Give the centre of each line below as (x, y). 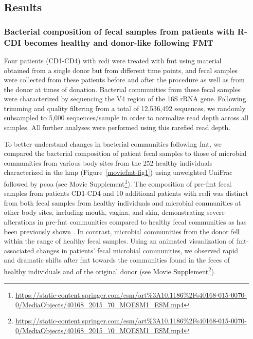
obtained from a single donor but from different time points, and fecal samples (121, 70)
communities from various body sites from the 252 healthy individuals (108, 162)
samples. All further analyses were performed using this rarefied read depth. (117, 127)
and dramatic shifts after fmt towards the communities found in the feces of (117, 260)
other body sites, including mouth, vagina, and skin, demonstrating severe (114, 212)
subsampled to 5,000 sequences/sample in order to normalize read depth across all (126, 118)
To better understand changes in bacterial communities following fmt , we (113, 143)
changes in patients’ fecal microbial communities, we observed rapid (137, 250)
